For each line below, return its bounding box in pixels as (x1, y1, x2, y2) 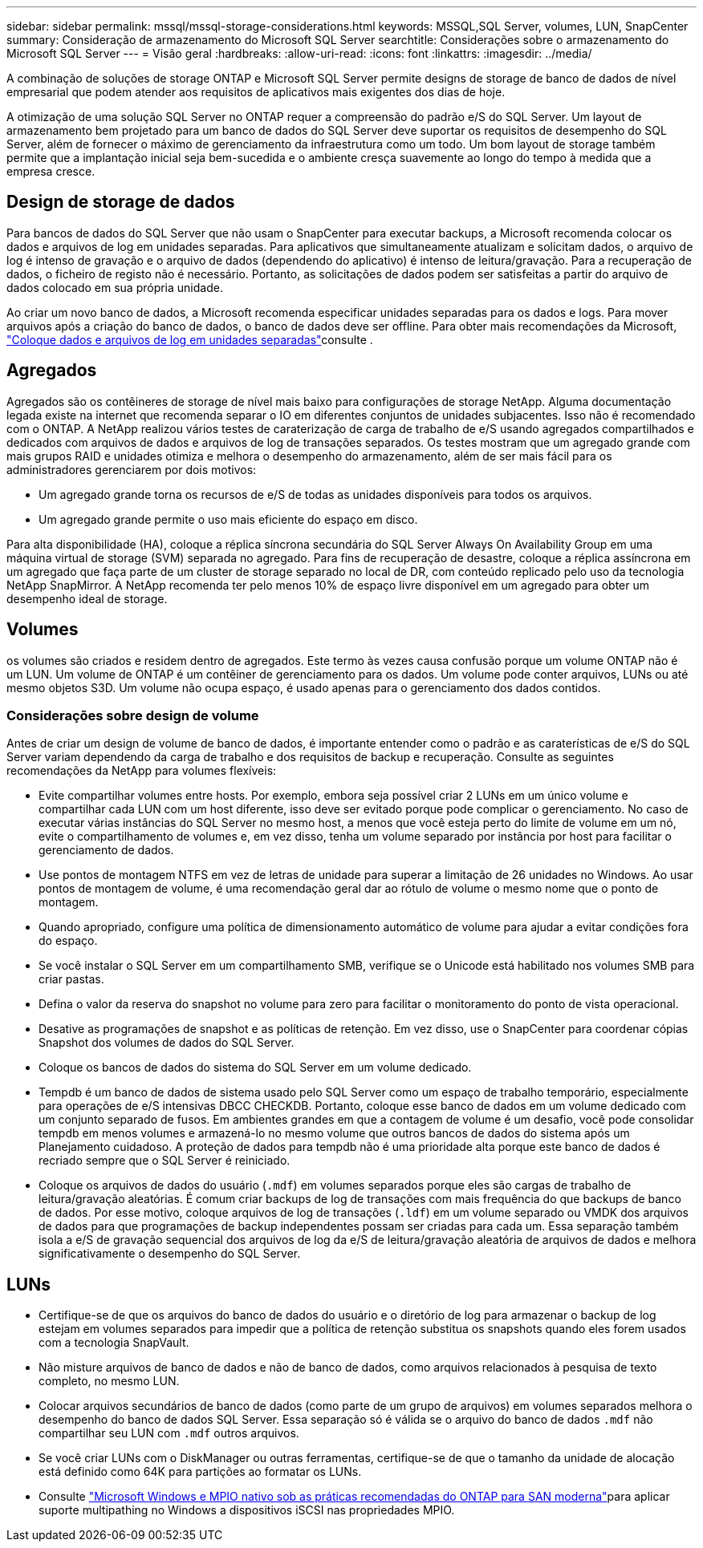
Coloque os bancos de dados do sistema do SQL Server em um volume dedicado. (39, 1060, 472, 1075)
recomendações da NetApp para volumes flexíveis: (6, 764, 277, 778)
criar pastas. (39, 972, 104, 987)
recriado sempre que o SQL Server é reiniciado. (39, 1153, 291, 1168)
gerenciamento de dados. (39, 843, 174, 857)
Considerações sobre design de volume (6, 707, 259, 723)
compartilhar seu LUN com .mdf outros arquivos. (39, 1426, 299, 1441)
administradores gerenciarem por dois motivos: (6, 462, 257, 476)
